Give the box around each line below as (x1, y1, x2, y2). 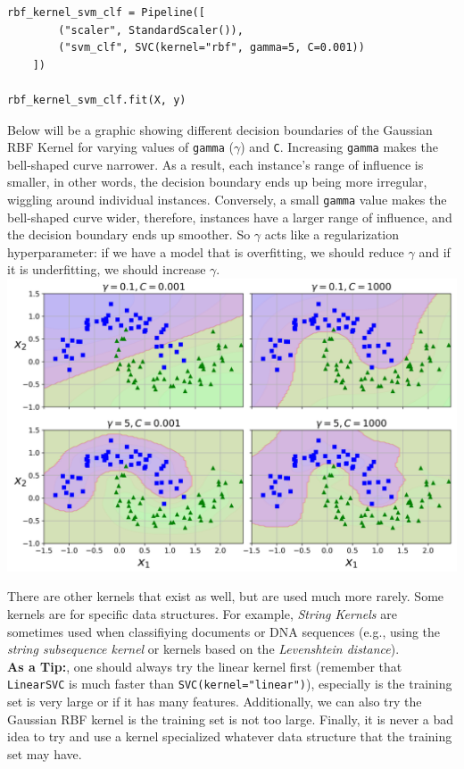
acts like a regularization (264, 225, 400, 244)
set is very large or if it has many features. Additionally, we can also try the (7, 692, 422, 711)
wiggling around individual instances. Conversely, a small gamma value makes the (7, 190, 447, 208)
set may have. (7, 744, 82, 763)
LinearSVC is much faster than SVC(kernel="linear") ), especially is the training (7, 674, 452, 693)
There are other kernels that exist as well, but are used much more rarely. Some (7, 587, 444, 606)
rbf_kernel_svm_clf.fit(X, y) (7, 93, 186, 106)
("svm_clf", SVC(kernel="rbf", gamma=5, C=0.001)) (58, 41, 365, 54)
